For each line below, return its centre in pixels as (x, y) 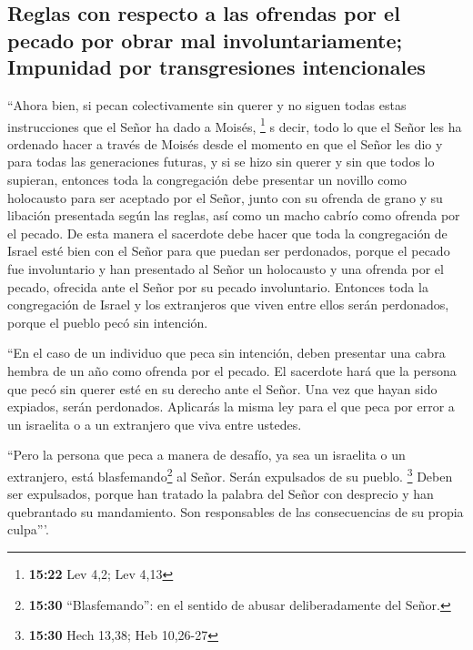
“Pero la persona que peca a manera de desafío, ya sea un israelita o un (206, 455)
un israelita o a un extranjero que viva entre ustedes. (155, 424)
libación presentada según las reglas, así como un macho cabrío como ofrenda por (234, 215)
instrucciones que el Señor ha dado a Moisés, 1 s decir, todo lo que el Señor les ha (235, 125)
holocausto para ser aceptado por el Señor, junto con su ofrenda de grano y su (225, 197)
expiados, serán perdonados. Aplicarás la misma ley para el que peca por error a (231, 406)
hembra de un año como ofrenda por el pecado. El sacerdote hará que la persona (232, 370)
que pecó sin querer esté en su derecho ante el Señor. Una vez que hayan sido (222, 388)
